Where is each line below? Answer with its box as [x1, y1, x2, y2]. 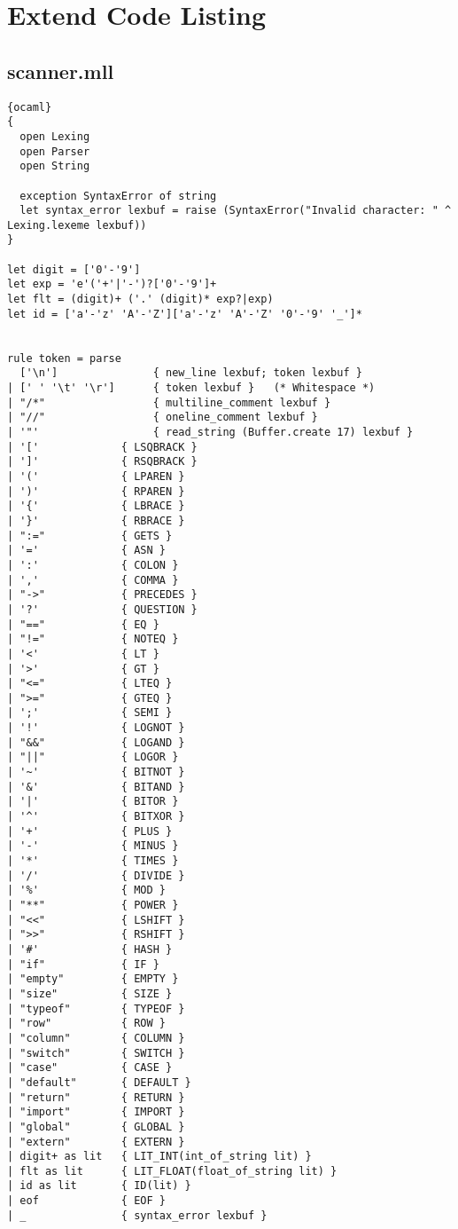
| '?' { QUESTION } [7, 603, 198, 616]
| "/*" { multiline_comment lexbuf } [7, 396, 331, 409]
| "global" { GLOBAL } [7, 1120, 185, 1133]
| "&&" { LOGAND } [7, 736, 185, 749]
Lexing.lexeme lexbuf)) [7, 218, 147, 232]
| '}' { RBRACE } [7, 514, 185, 527]
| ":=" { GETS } [7, 529, 173, 542]
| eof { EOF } [7, 1194, 166, 1208]
